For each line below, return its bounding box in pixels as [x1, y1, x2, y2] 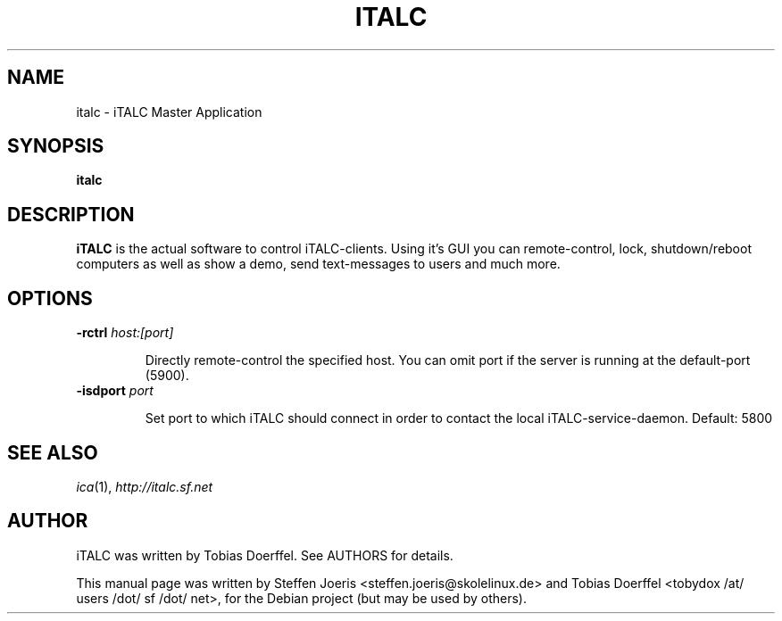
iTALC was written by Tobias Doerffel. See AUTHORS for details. [76, 547, 453, 563]
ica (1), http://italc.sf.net [76, 478, 213, 494]
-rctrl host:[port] [76, 325, 174, 341]
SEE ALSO [7, 441, 98, 464]
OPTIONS [7, 286, 93, 310]
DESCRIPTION [7, 203, 135, 226]
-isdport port [76, 383, 154, 399]
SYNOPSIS [7, 135, 104, 158]
